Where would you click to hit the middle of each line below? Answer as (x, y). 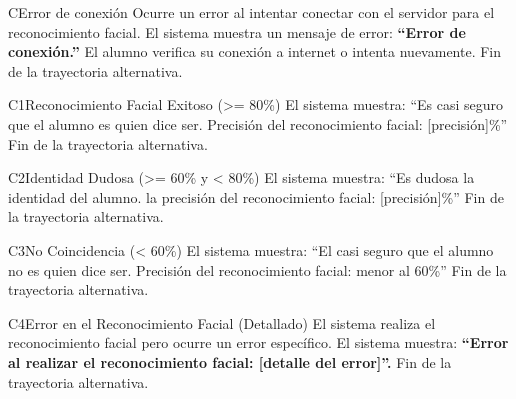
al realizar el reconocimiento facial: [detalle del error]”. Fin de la (230, 361)
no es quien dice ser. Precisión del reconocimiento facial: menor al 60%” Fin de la (257, 269)
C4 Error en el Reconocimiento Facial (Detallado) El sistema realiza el (222, 322)
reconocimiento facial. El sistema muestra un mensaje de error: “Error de (237, 31)
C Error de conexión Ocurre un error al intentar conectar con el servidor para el (251, 12)
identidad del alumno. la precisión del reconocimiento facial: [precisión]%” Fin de (256, 196)
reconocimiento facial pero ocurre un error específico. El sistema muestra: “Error (258, 342)
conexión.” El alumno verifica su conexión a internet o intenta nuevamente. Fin (255, 51)
